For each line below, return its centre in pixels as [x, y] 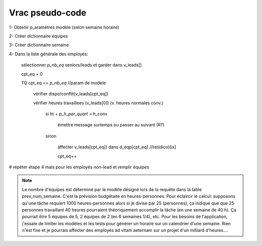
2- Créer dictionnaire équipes [38, 36]
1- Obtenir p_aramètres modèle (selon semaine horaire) [64, 27]
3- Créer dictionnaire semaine [39, 45]
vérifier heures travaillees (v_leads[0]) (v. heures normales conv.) [98, 103]
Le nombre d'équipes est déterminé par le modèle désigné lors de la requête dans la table [112, 189]
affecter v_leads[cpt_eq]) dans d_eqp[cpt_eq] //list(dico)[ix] [117, 147]
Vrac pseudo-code [48, 13]
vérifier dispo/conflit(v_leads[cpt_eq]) [71, 94]
